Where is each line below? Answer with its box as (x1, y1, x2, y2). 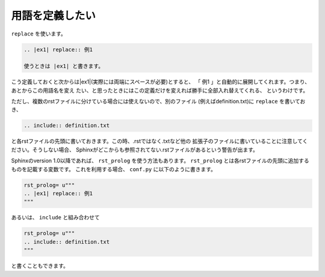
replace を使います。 (11, 30, 66, 37)
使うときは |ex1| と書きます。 (23, 63, 104, 70)
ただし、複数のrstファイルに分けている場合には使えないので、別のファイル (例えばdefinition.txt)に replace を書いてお (11, 98, 306, 105)
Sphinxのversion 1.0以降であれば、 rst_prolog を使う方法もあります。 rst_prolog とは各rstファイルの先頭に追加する (11, 157, 309, 165)
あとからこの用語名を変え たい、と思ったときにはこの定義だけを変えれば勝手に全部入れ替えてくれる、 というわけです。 (11, 87, 309, 94)
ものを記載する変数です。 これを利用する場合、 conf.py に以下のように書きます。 (11, 165, 217, 172)
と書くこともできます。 (11, 262, 69, 270)
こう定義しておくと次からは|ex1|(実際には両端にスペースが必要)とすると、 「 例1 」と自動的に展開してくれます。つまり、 (11, 78, 310, 85)
